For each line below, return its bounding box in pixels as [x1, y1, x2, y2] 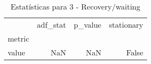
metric [8, 33, 29, 44]
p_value [74, 19, 101, 30]
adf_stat [37, 19, 67, 30]
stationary [109, 19, 143, 30]
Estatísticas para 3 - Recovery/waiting [10, 1, 140, 12]
